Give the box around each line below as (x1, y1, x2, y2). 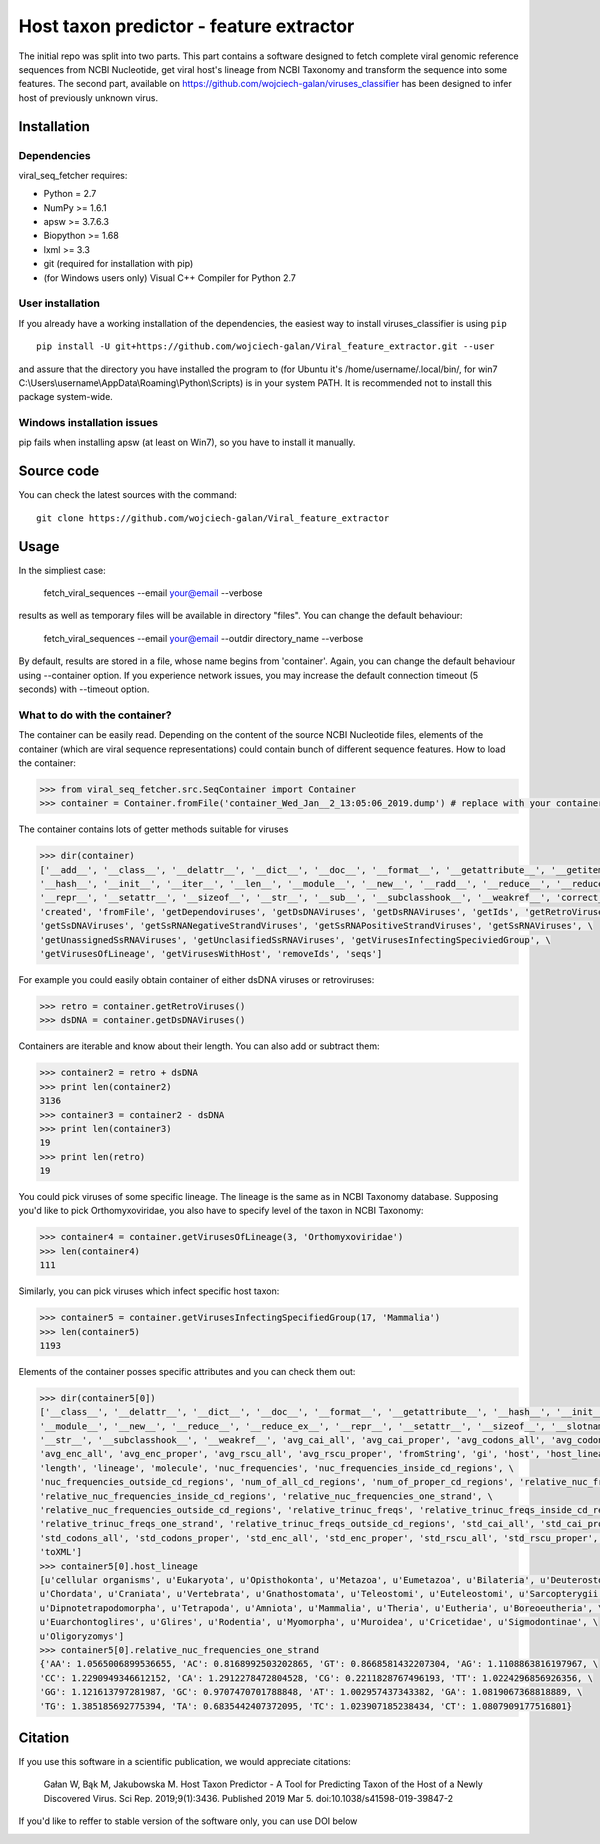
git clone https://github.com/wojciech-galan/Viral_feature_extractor (36, 512, 390, 524)
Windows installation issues (18, 416, 159, 430)
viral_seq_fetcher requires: (18, 169, 128, 181)
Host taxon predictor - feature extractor (18, 15, 355, 37)
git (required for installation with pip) (43, 258, 194, 270)
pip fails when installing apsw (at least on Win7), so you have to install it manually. (18, 436, 356, 449)
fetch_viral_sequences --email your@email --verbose (43, 587, 264, 599)
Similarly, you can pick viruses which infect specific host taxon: (18, 1285, 280, 1297)
